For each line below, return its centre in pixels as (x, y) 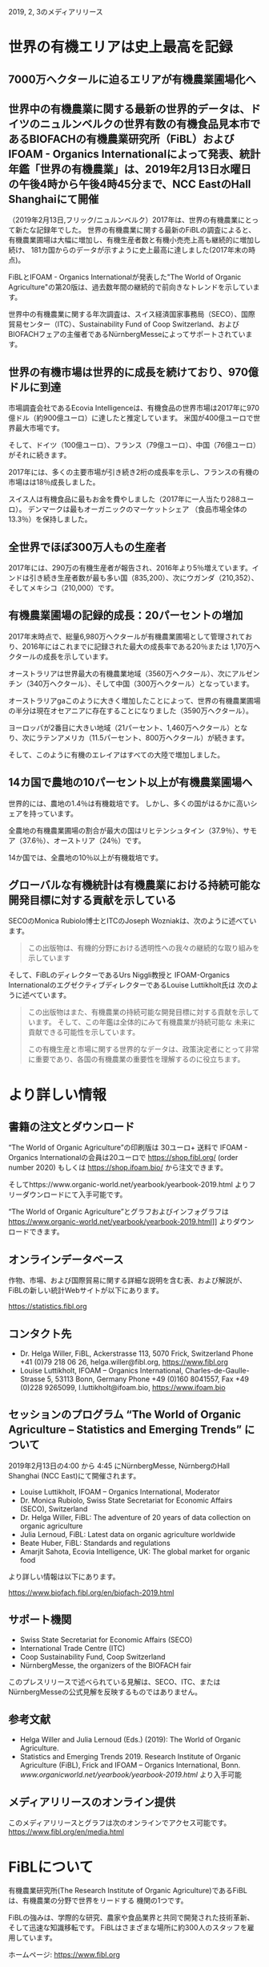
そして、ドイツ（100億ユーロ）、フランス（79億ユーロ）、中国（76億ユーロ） (134, 445)
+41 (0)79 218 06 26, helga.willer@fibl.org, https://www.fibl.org (124, 1362)
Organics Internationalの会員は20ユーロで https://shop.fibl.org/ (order (123, 1158)
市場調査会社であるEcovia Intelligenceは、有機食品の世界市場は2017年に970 (134, 408)
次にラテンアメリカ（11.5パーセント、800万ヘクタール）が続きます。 (136, 737)
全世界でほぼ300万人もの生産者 (87, 547)
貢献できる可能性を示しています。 (84, 1032)
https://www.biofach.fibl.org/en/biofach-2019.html (91, 1592)
